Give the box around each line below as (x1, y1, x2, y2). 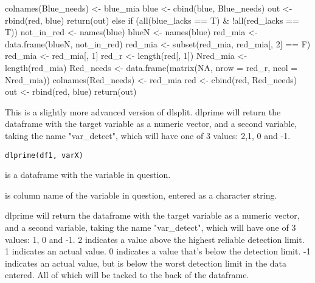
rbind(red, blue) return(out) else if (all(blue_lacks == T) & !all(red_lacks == (5, 13, 299, 26)
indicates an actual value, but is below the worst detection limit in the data (5, 256, 287, 269)
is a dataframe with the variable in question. (5, 168, 171, 181)
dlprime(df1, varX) (5, 151, 83, 160)
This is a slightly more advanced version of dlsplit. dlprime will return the (5, 105, 281, 118)
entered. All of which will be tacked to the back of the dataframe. (5, 268, 249, 281)
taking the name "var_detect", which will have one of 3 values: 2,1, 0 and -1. (5, 129, 291, 141)
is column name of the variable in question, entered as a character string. (5, 188, 277, 201)
